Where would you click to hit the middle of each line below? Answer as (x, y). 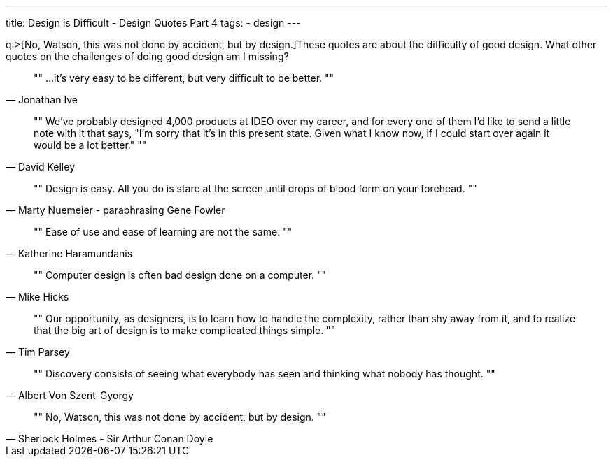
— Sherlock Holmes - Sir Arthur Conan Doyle (110, 439)
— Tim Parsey (38, 352)
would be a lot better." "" (90, 145)
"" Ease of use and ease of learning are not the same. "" (163, 232)
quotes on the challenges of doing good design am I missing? (147, 56)
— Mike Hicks (37, 297)
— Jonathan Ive (42, 100)
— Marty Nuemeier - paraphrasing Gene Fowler (115, 210)
